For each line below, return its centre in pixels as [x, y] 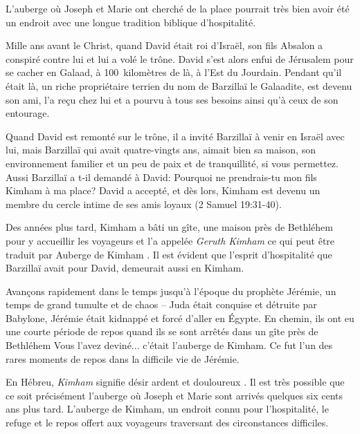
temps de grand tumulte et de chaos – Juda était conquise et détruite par [161, 304]
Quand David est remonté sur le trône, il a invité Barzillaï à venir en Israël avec [175, 136]
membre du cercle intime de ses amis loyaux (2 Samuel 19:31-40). [144, 204]
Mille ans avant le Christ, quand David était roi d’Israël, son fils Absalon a [164, 45]
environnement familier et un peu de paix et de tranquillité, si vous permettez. [172, 163]
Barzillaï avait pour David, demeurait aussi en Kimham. [125, 268]
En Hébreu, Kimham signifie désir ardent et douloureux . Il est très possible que [175, 382]
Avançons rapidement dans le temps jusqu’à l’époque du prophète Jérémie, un [171, 291]
